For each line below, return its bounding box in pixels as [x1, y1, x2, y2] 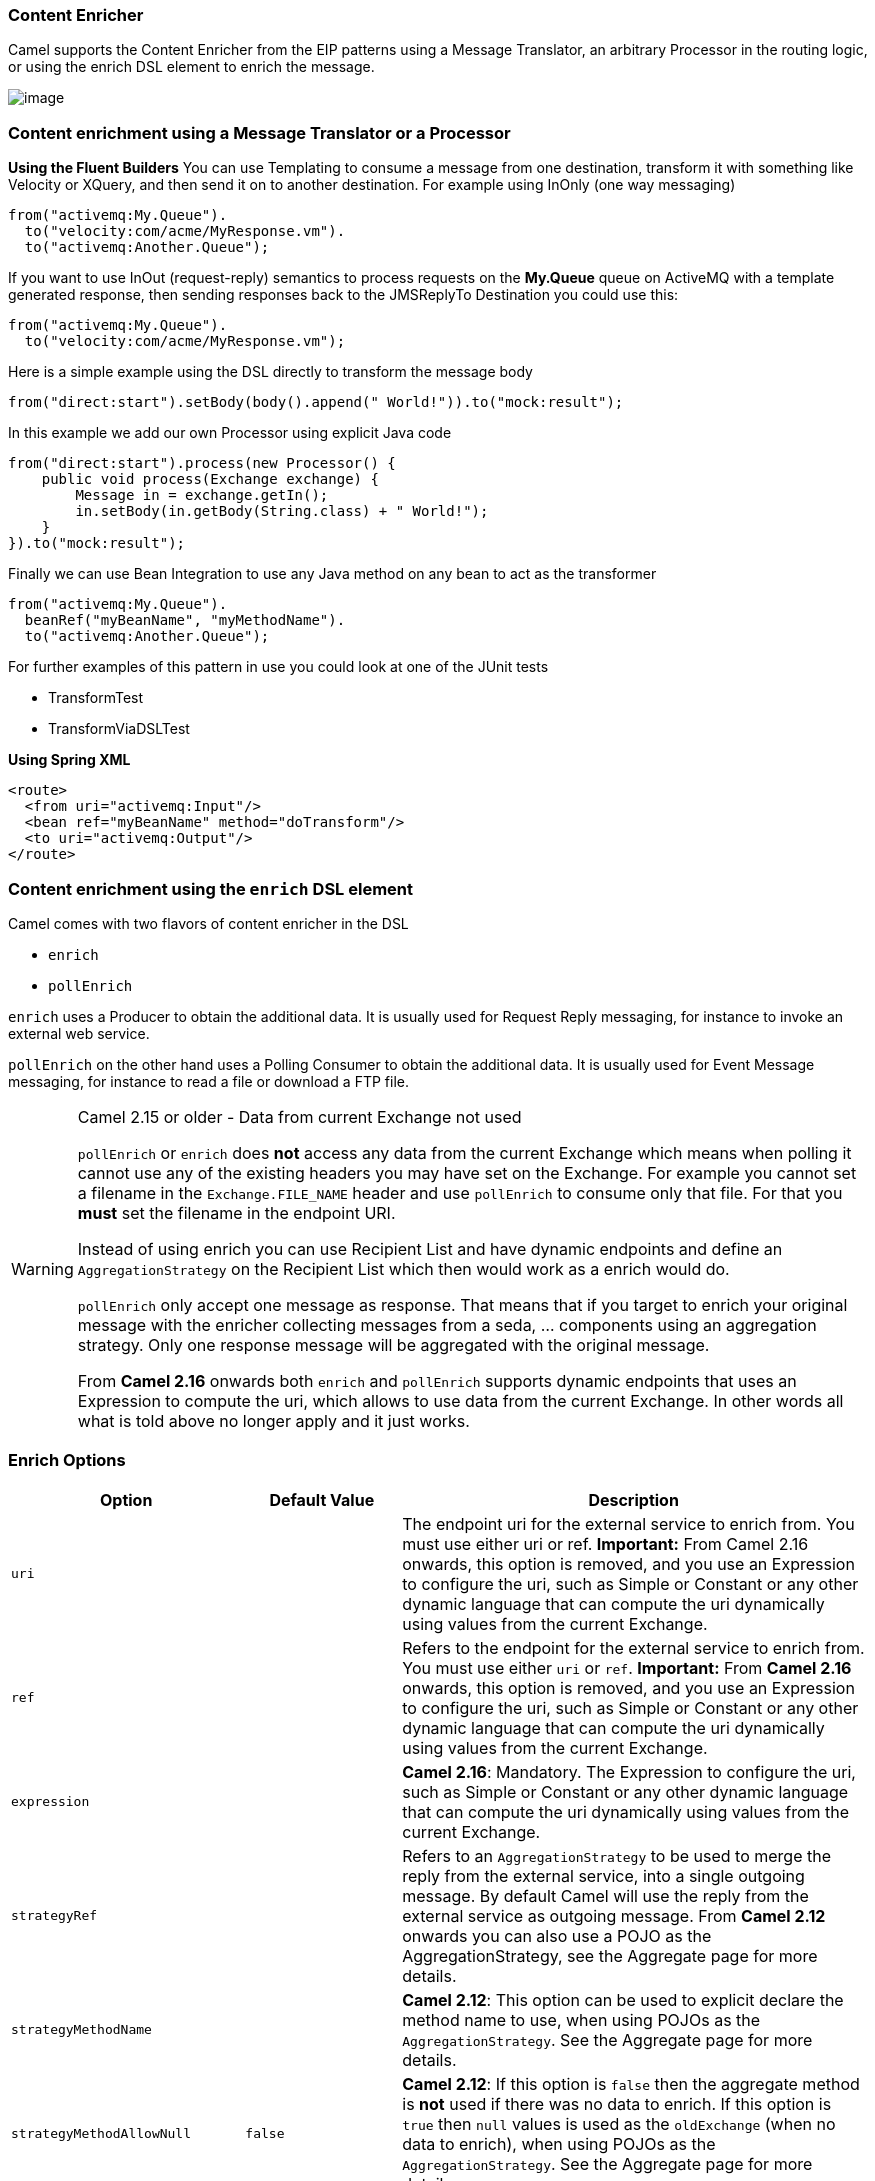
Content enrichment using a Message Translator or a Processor [8, 122, 511, 143]
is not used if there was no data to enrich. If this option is [402, 2093, 832, 2114]
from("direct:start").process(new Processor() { [8, 455, 396, 472]
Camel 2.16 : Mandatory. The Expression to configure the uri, [402, 1761, 856, 1782]
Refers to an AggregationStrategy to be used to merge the [402, 1845, 831, 1866]
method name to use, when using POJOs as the [402, 2009, 761, 2030]
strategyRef [11, 1908, 98, 1924]
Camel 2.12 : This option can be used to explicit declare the [402, 1989, 844, 2010]
